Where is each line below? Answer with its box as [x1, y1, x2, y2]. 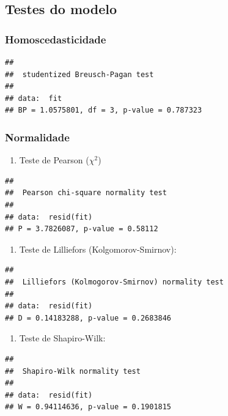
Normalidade [5, 129, 70, 144]
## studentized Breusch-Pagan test [5, 70, 154, 79]
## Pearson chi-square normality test [5, 188, 167, 198]
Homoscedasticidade [5, 31, 106, 46]
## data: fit [5, 94, 62, 103]
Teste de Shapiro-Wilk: [19, 332, 106, 344]
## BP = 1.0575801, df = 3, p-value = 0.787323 [5, 106, 202, 115]
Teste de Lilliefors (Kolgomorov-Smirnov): [19, 242, 177, 255]
